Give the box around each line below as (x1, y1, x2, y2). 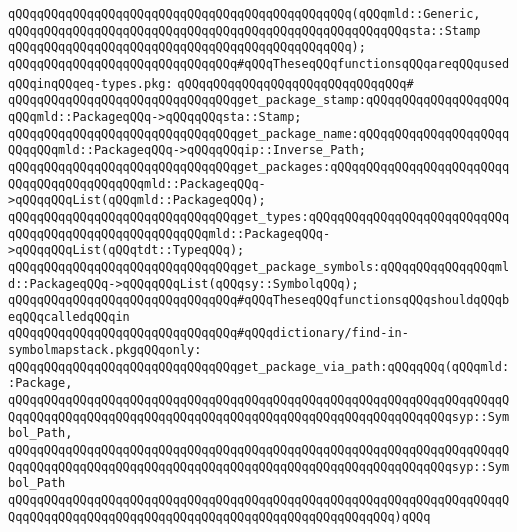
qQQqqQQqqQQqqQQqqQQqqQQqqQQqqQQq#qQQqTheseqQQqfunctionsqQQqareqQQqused (8, 56, 510, 71)
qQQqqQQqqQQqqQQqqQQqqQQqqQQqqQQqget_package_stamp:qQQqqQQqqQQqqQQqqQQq (8, 93, 510, 108)
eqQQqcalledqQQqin (8, 309, 130, 324)
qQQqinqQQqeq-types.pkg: (8, 76, 173, 91)
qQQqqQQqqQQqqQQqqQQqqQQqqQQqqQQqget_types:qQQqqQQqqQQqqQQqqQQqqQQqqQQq (8, 209, 510, 224)
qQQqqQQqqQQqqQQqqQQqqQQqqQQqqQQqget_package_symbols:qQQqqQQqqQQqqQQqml (8, 259, 510, 274)
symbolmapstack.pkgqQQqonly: (8, 343, 202, 358)
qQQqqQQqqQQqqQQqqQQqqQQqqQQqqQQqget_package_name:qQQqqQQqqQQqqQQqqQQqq (8, 126, 510, 141)
